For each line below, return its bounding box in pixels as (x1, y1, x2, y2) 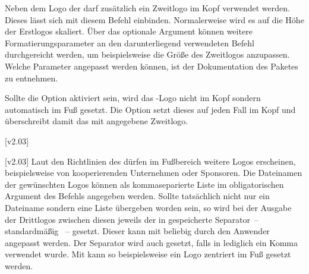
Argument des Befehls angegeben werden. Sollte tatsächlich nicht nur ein (5, 190, 270, 202)
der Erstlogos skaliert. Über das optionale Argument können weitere (5, 25, 253, 37)
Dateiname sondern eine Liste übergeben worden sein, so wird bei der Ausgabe (5, 201, 292, 213)
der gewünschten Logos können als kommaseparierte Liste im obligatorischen (5, 178, 284, 190)
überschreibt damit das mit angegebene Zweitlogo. (5, 115, 188, 127)
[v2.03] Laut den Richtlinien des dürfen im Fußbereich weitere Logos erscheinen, (5, 155, 296, 167)
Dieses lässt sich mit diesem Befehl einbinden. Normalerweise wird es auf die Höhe (5, 13, 304, 26)
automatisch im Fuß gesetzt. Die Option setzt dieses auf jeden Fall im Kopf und (5, 103, 296, 115)
